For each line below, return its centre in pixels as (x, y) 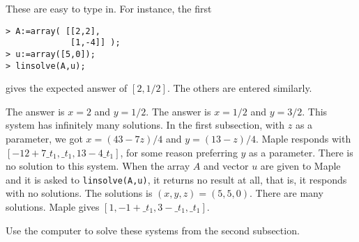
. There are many (287, 193)
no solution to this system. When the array (98, 166)
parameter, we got (44, 138)
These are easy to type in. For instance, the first (109, 8)
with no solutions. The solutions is (79, 193)
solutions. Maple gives (53, 207)
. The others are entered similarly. (239, 88)
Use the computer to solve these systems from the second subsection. (153, 230)
